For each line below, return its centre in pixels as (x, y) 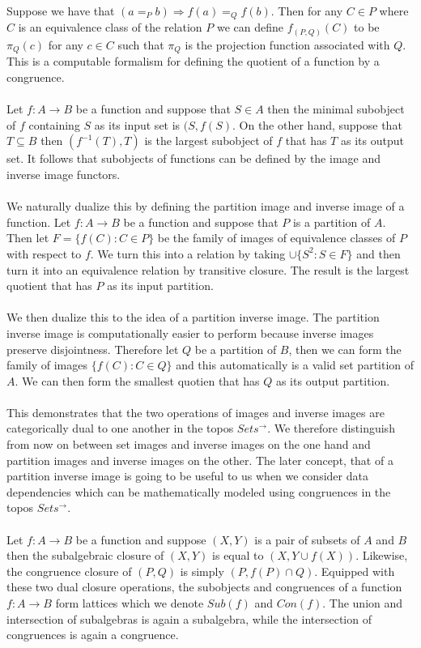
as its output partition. (333, 380)
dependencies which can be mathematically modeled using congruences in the (199, 491)
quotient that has (49, 286)
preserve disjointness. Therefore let (93, 349)
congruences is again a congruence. (93, 635)
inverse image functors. (64, 174)
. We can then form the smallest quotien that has (137, 380)
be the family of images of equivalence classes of (276, 238)
